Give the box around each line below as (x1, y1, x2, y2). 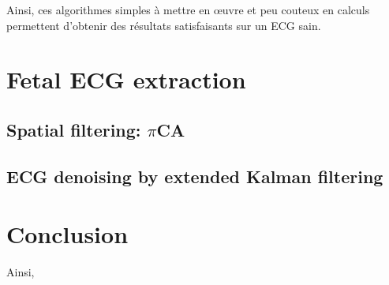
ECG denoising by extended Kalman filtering (6, 163, 383, 188)
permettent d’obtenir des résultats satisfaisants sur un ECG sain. (6, 17, 321, 33)
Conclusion (6, 218, 129, 250)
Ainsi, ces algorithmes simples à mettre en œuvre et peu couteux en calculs (6, 2, 370, 17)
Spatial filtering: (6, 117, 141, 141)
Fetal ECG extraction (6, 63, 246, 96)
